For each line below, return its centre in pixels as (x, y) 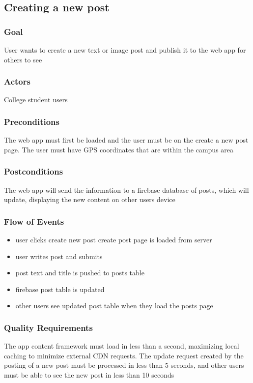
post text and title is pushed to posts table (80, 273)
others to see (23, 59)
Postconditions (34, 171)
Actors (17, 81)
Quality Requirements (48, 327)
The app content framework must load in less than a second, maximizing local (122, 346)
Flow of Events (34, 221)
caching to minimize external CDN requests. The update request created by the (124, 355)
